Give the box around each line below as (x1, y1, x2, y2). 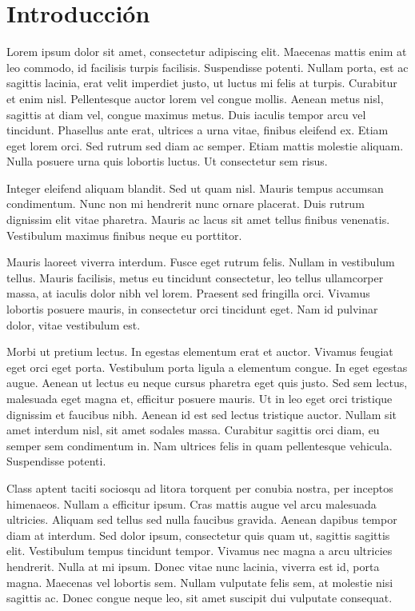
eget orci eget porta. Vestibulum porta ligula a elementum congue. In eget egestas (6, 358, 408, 375)
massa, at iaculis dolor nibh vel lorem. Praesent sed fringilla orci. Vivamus (6, 285, 370, 302)
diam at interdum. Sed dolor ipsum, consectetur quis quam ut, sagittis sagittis (6, 526, 390, 543)
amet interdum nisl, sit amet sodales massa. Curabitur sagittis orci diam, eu (6, 421, 380, 438)
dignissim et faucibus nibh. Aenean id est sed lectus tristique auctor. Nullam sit (6, 405, 397, 422)
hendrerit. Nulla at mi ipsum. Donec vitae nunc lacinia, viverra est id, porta (6, 557, 380, 574)
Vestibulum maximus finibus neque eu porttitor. (6, 226, 242, 243)
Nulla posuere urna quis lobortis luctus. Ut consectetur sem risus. (6, 153, 328, 170)
